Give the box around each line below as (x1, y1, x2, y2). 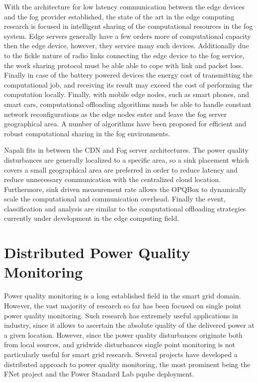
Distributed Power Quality (4, 242, 190, 263)
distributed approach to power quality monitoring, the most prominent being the (4, 359, 251, 369)
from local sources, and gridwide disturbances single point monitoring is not (4, 339, 236, 350)
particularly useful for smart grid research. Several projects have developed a (4, 349, 238, 359)
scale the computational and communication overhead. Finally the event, (4, 193, 226, 204)
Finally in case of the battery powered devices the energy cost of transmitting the (4, 70, 253, 80)
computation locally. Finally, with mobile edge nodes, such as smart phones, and (4, 89, 249, 99)
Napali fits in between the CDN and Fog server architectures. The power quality (4, 145, 249, 155)
